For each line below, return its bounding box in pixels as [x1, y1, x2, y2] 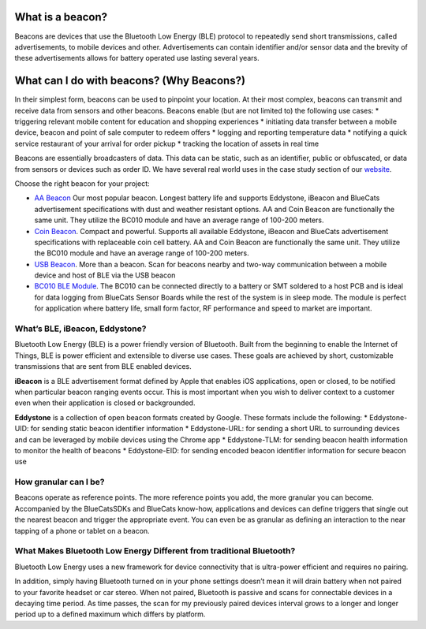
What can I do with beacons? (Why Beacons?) [14, 74, 246, 87]
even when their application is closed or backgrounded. [14, 398, 196, 408]
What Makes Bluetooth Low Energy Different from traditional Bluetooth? [14, 545, 296, 556]
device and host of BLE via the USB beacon [34, 270, 176, 280]
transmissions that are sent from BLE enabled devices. [14, 362, 192, 371]
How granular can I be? [14, 477, 105, 488]
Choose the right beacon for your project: [14, 178, 150, 188]
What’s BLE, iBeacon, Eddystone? [14, 323, 147, 334]
